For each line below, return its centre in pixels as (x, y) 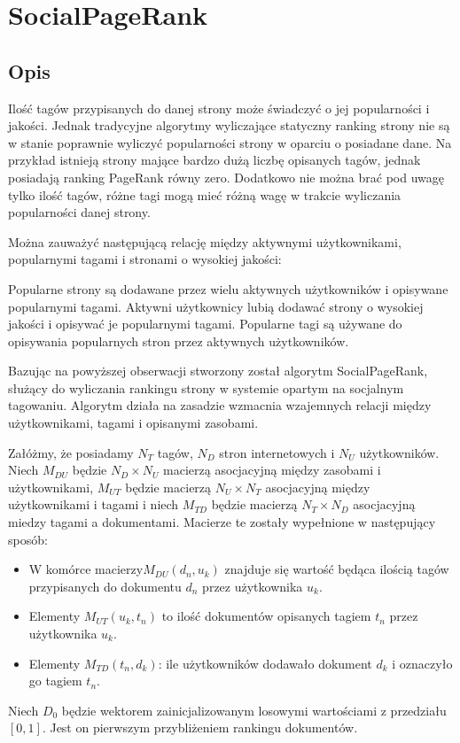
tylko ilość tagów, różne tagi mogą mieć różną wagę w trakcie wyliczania (205, 194)
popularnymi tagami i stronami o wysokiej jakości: (145, 259)
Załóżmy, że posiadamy (71, 452)
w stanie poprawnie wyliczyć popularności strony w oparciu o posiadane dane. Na (230, 142)
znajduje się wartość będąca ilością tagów (337, 569)
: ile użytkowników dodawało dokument (265, 663)
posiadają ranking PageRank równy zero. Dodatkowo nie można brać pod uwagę (226, 177)
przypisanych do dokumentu (105, 586)
